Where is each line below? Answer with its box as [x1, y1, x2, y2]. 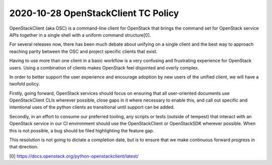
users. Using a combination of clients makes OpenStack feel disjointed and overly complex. [9, 64, 199, 70]
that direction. [9, 144, 39, 150]
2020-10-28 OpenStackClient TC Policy [9, 8, 179, 19]
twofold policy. [9, 81, 40, 87]
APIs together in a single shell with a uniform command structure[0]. [9, 32, 151, 38]
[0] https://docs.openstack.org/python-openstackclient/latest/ [9, 153, 139, 159]
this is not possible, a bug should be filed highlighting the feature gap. [9, 127, 155, 133]
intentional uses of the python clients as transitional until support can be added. [9, 104, 175, 110]
